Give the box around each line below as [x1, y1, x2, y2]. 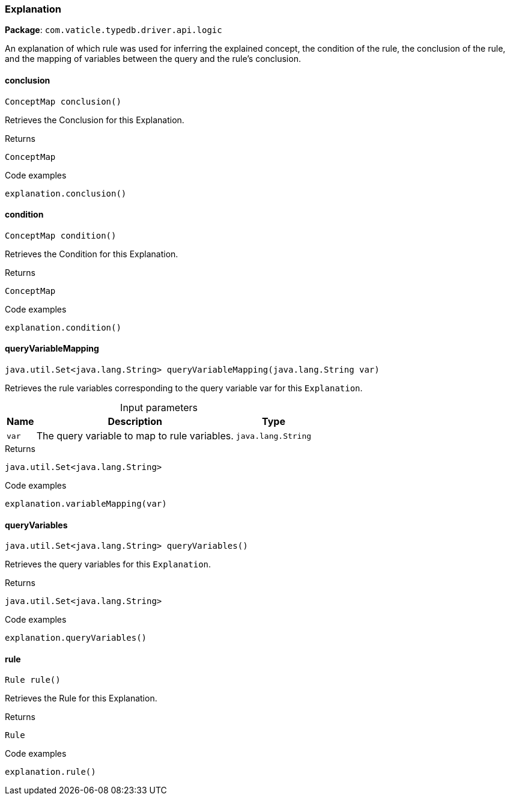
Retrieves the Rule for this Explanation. [5, 693, 157, 704]
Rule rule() [5, 675, 61, 685]
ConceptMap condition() [5, 230, 117, 240]
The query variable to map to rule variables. [36, 430, 234, 442]
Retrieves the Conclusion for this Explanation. [5, 114, 184, 125]
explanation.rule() [5, 767, 96, 777]
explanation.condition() [5, 322, 121, 332]
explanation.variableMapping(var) [5, 499, 167, 509]
